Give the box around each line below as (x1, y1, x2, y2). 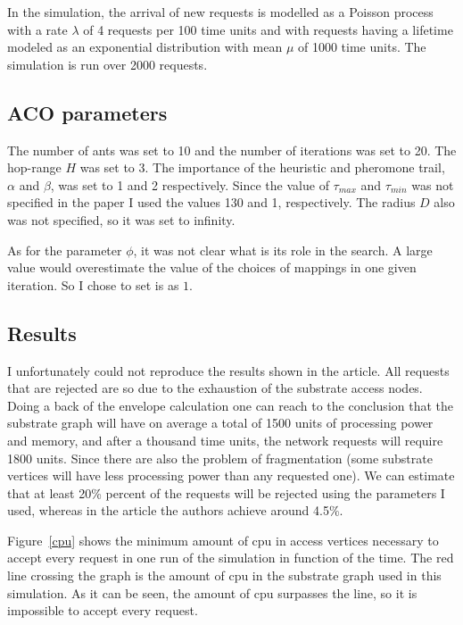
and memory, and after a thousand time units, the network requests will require (7, 430, 443, 449)
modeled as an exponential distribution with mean (7, 37, 283, 56)
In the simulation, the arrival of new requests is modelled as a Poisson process (7, 3, 434, 21)
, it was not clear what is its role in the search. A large (133, 240, 433, 259)
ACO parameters (7, 98, 168, 126)
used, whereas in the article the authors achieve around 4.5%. (7, 501, 343, 520)
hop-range (7, 158, 62, 177)
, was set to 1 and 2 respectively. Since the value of (50, 175, 329, 194)
